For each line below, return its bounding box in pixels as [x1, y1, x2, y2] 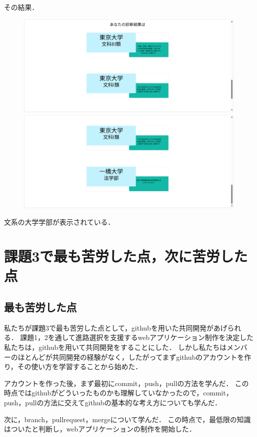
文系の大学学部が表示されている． [4, 217, 115, 227]
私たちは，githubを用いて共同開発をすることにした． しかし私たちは [4, 341, 227, 352]
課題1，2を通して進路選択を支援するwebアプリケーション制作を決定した [20, 332, 254, 342]
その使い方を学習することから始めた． [17, 361, 143, 372]
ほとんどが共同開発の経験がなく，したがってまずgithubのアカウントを [17, 351, 245, 362]
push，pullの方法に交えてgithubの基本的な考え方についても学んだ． [4, 397, 222, 407]
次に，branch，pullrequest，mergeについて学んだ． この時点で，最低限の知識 [4, 414, 251, 424]
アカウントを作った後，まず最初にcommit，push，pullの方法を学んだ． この [4, 378, 249, 388]
